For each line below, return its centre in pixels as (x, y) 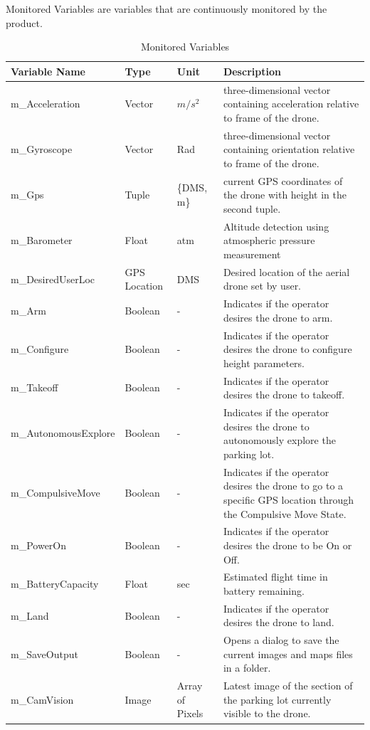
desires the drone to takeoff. (284, 395)
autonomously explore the (279, 440)
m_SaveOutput (44, 654)
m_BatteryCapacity (55, 584)
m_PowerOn (39, 545)
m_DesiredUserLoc (53, 279)
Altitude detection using (276, 226)
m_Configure (40, 349)
